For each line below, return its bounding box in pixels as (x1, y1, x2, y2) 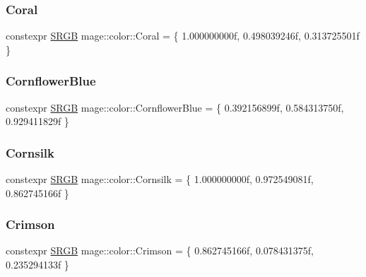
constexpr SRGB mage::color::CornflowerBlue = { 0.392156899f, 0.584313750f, (6, 100, 344, 114)
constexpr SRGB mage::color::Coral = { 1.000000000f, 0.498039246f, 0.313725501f (6, 28, 360, 43)
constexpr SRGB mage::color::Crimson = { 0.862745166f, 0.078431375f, (6, 243, 314, 258)
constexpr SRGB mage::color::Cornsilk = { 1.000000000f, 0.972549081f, (6, 172, 314, 187)
